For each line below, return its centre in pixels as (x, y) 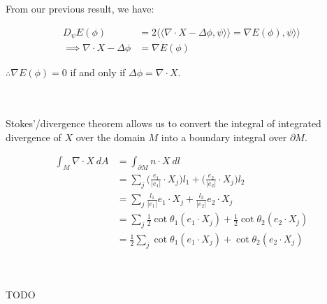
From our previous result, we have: (80, 9)
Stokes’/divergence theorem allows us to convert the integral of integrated (163, 123)
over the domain (110, 137)
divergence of (34, 137)
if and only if (98, 72)
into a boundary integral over (224, 137)
